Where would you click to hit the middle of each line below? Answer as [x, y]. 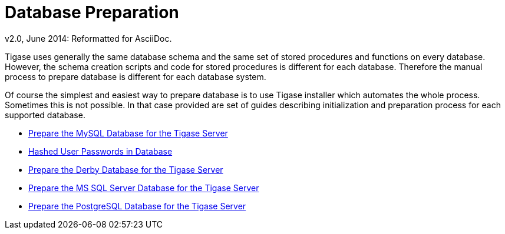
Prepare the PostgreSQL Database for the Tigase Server [137, 206]
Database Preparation [92, 12]
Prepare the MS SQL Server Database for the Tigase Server [144, 188]
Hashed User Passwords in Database [100, 151]
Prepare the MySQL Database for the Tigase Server [128, 133]
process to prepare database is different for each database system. [136, 76]
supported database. [45, 115]
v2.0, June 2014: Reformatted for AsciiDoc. [88, 38]
